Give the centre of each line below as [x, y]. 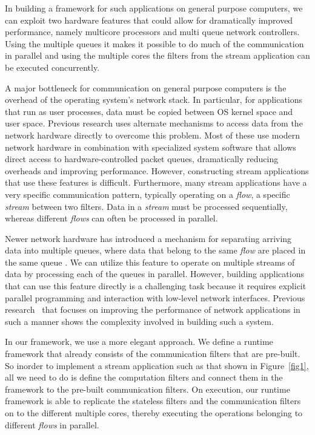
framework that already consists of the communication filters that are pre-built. [153, 354]
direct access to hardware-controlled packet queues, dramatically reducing [142, 159]
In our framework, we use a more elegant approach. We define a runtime [139, 342]
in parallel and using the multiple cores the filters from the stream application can [157, 55]
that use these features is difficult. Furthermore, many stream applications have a [156, 182]
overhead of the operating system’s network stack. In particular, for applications [154, 100]
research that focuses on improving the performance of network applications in [153, 309]
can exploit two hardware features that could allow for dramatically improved [149, 20]
